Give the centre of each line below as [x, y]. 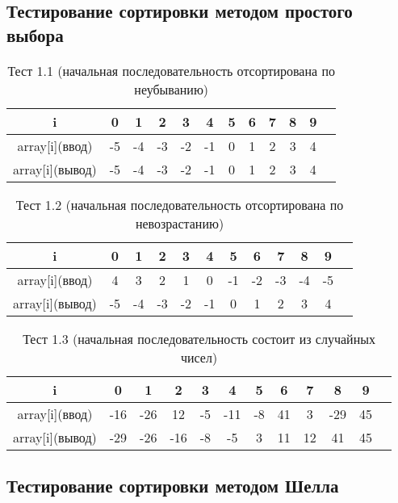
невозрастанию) [180, 223]
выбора [35, 34]
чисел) [199, 357]
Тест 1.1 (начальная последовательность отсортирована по [172, 70]
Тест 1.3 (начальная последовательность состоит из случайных [199, 338]
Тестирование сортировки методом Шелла [173, 485]
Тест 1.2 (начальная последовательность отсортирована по [180, 204]
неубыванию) [172, 89]
